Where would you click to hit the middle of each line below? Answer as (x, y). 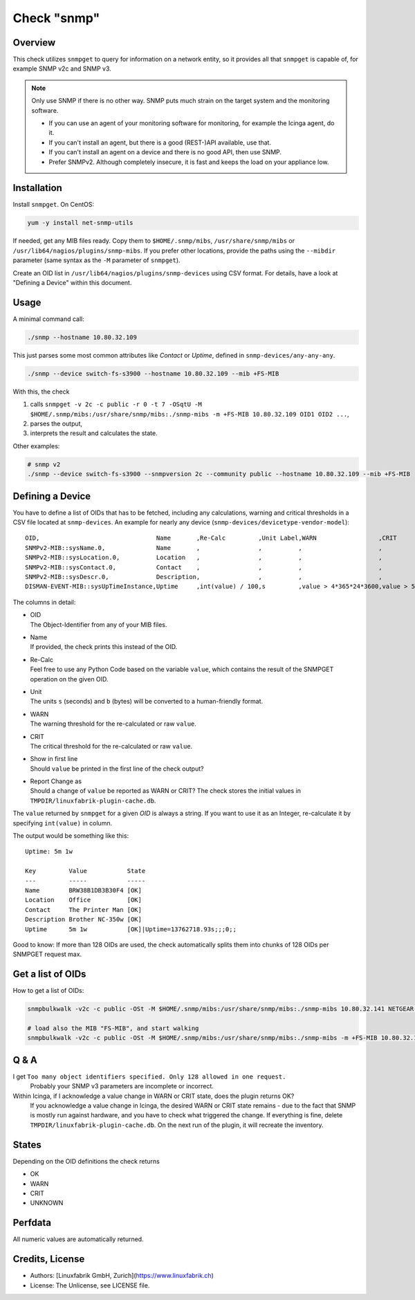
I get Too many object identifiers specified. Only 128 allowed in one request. (149, 1077)
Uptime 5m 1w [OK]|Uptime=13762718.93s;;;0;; (131, 929)
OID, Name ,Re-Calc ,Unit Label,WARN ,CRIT (211, 538)
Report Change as (56, 781)
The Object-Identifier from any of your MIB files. (99, 624)
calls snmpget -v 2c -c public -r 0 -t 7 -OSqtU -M (116, 404)
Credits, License (49, 1259)
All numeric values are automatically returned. (79, 1239)
